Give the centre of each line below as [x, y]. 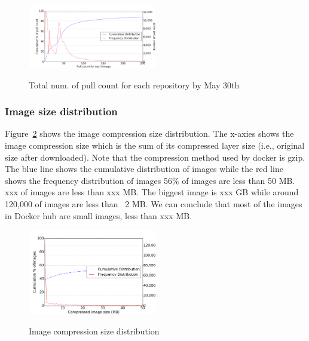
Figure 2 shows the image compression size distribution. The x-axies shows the [149, 133]
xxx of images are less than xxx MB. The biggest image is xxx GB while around [152, 192]
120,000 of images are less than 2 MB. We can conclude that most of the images [154, 203]
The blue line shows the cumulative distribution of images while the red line [144, 169]
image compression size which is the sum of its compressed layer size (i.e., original [155, 145]
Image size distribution [61, 111]
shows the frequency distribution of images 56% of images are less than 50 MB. [150, 180]
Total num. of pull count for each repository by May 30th [134, 85]
